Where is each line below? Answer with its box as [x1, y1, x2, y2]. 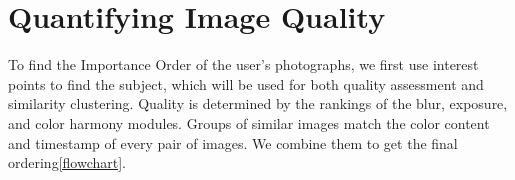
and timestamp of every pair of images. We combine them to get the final [8, 132, 458, 153]
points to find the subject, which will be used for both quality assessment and [8, 73, 484, 94]
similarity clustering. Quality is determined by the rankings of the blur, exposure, [8, 93, 508, 114]
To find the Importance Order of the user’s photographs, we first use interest [8, 54, 479, 75]
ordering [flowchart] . [8, 152, 126, 173]
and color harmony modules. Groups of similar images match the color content [8, 112, 490, 133]
